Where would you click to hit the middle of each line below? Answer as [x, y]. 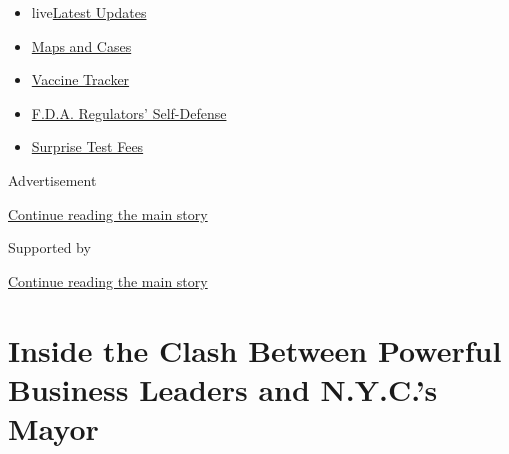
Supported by [49, 247]
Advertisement [52, 179]
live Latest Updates [89, 12]
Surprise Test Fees [87, 146]
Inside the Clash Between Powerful [255, 349]
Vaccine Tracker [80, 79]
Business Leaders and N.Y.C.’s [223, 388]
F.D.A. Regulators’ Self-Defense [129, 112]
